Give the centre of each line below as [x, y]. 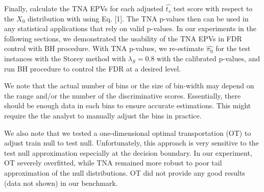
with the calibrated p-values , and [209, 58]
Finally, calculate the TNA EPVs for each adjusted [84, 8]
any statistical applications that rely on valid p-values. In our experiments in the [130, 28]
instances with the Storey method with [65, 58]
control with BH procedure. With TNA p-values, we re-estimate [104, 48]
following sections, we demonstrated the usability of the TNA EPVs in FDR [123, 38]
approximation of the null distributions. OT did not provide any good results [125, 172]
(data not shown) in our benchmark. [61, 183]
